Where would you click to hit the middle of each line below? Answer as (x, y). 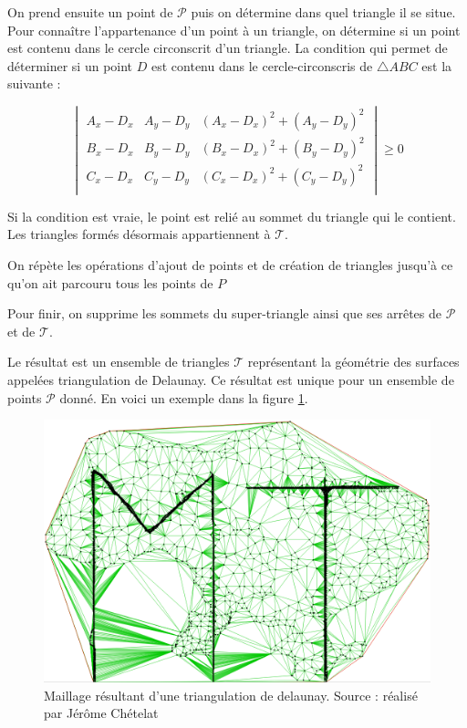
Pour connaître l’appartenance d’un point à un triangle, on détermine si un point (234, 30)
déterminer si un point (70, 65)
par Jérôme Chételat (101, 713)
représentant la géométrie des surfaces (353, 362)
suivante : (34, 83)
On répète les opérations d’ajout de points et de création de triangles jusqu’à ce (230, 264)
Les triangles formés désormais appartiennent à (139, 234)
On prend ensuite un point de (90, 12)
